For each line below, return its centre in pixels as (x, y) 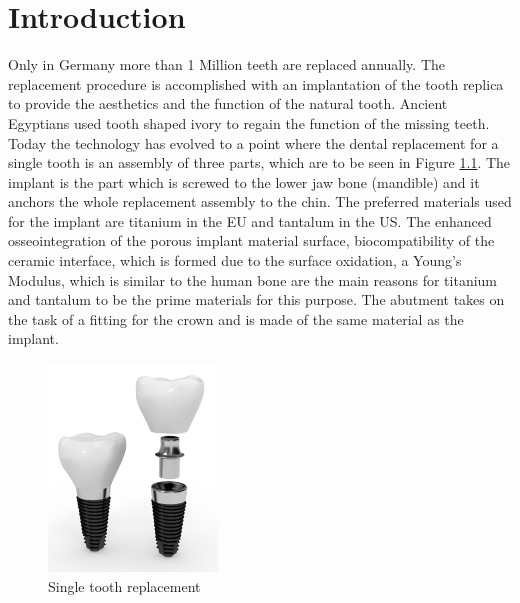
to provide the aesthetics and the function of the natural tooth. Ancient (228, 103)
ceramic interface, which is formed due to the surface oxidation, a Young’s (235, 260)
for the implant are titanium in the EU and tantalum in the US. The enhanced (250, 220)
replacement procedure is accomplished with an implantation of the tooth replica (256, 83)
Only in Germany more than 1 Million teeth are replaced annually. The (227, 64)
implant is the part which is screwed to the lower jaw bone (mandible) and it (244, 181)
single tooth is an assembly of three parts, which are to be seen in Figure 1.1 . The (259, 162)
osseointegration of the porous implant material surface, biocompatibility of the (251, 240)
